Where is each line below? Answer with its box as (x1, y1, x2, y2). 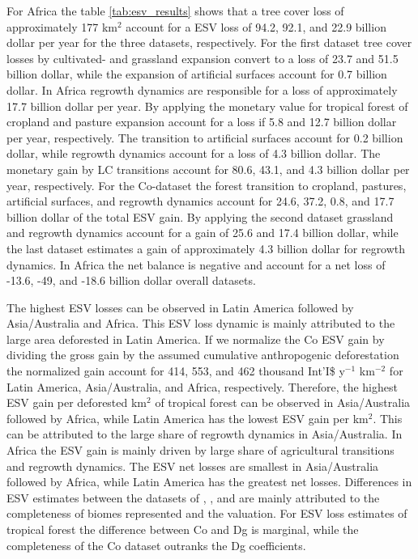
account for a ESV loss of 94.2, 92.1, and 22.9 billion (126, 18, 386, 35)
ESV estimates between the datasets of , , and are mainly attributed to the (6, 489, 380, 506)
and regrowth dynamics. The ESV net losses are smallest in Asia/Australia (6, 457, 379, 474)
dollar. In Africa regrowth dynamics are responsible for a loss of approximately (6, 81, 398, 98)
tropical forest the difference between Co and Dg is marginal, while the (6, 521, 359, 537)
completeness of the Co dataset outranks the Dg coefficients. (6, 536, 306, 553)
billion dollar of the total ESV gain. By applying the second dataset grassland (6, 208, 394, 225)
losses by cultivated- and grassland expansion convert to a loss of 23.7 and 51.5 (6, 49, 399, 66)
